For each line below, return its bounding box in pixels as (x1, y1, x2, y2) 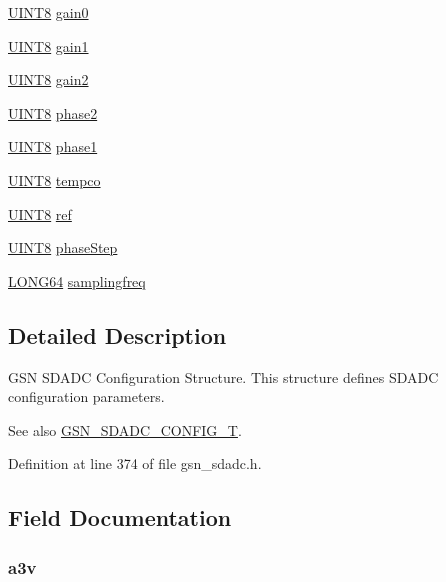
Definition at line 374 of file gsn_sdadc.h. (8, 453, 262, 474)
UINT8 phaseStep (8, 237, 118, 258)
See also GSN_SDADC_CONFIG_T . (8, 419, 242, 440)
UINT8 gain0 (8, 2, 89, 22)
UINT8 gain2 (8, 69, 89, 90)
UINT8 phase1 (8, 136, 98, 157)
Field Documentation (8, 502, 232, 533)
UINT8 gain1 (8, 35, 89, 56)
